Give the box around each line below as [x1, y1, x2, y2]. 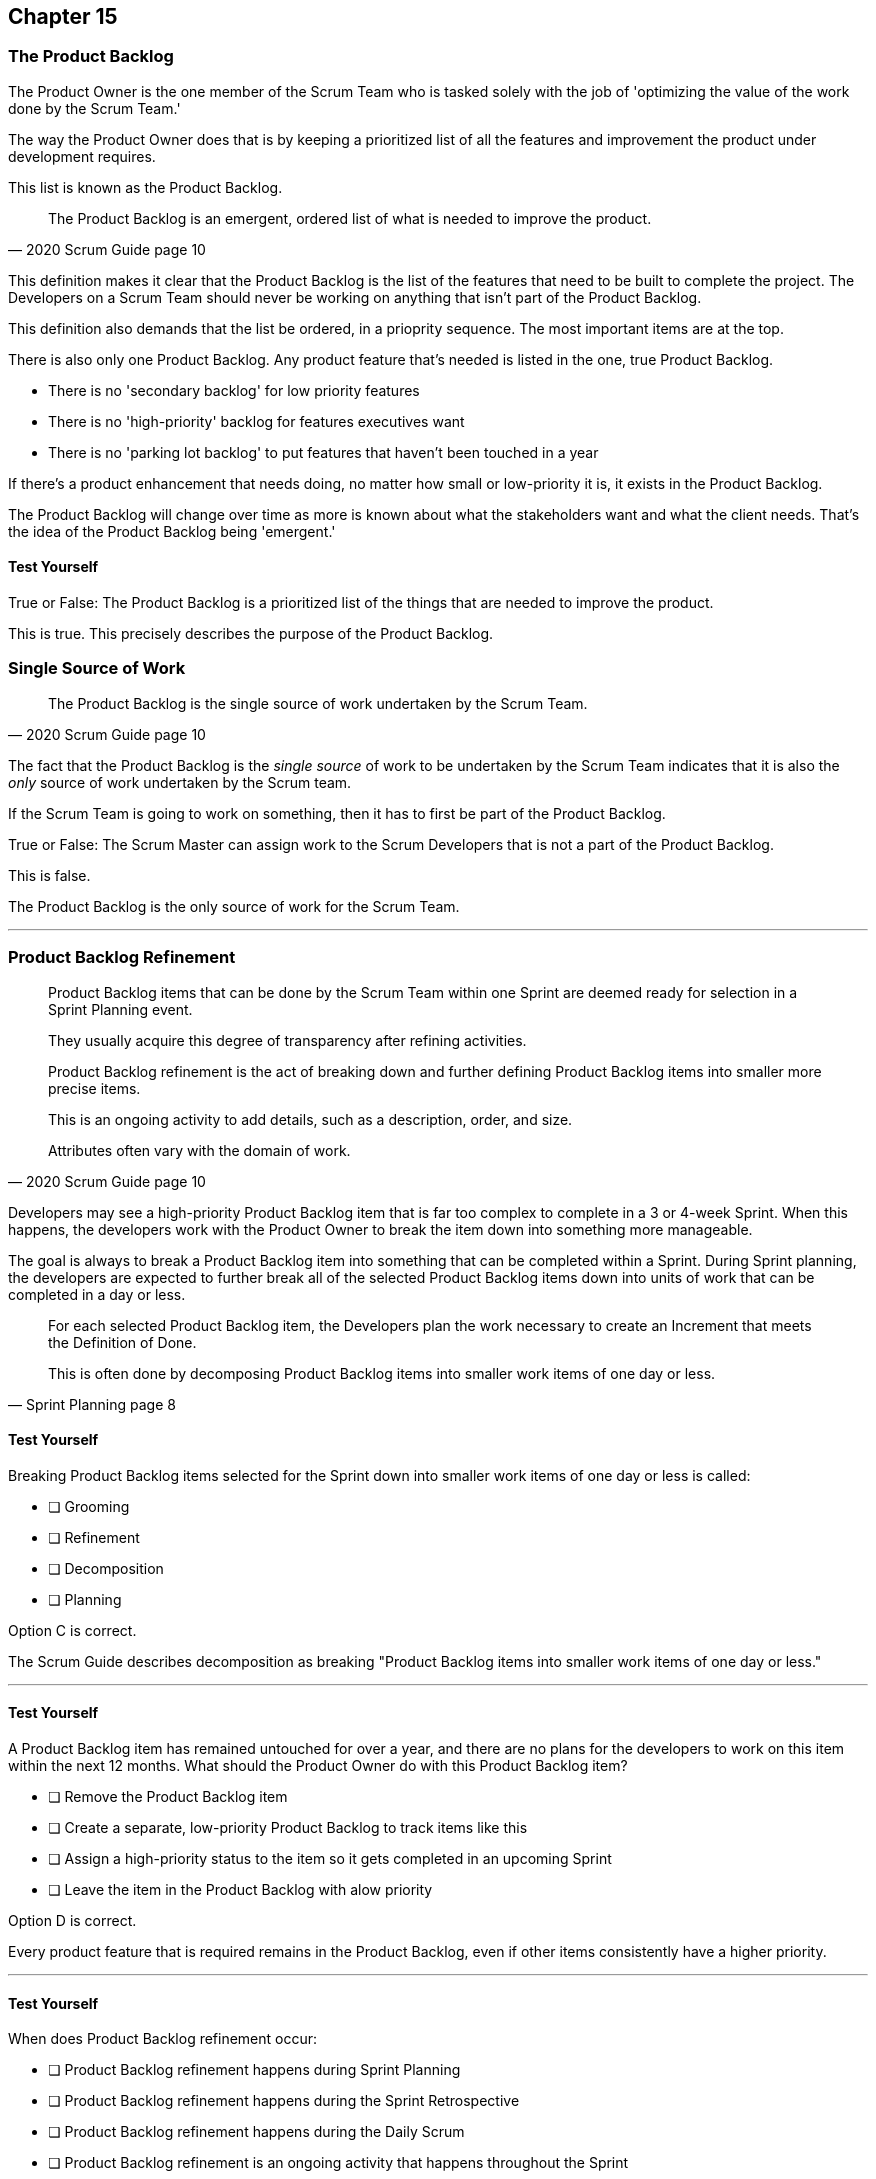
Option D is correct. [8, 1911, 137, 1929]
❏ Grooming [48, 1497, 130, 1515]
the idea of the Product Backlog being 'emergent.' [8, 522, 336, 540]
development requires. [8, 147, 156, 165]
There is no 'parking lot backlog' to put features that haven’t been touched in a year [48, 443, 599, 461]
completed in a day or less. [8, 1285, 186, 1303]
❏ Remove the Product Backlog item [48, 1787, 288, 1805]
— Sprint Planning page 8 [8, 1395, 176, 1413]
